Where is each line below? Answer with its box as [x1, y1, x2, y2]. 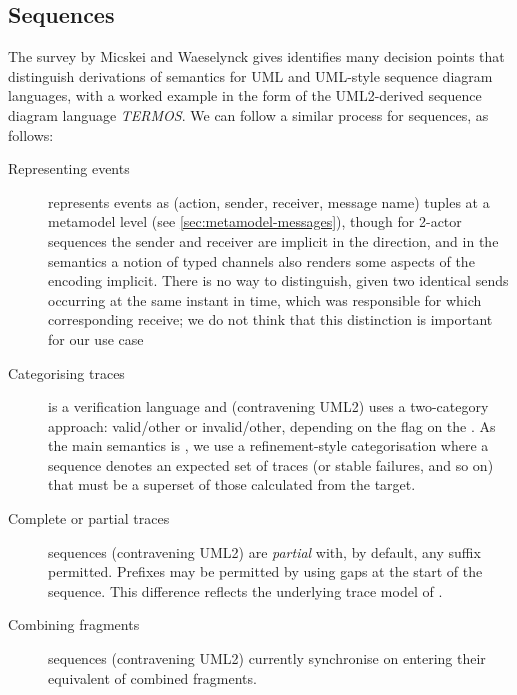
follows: [8, 124, 54, 145]
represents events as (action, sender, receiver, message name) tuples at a [48, 191, 490, 212]
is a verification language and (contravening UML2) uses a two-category [48, 396, 489, 417]
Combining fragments [8, 614, 140, 635]
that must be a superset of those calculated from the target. [48, 474, 416, 495]
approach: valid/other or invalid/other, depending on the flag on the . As [48, 415, 496, 436]
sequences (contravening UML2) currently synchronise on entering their [48, 648, 486, 669]
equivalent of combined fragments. [48, 667, 257, 688]
